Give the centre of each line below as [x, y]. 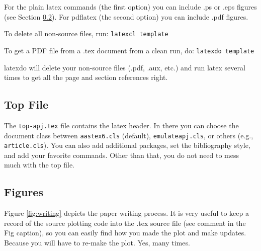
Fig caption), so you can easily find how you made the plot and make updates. [125, 233]
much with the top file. [39, 165]
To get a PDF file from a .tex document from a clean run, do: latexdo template [129, 50]
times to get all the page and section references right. [86, 77]
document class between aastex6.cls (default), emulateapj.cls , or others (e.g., [129, 135]
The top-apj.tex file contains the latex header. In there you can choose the [121, 125]
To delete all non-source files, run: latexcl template [86, 33]
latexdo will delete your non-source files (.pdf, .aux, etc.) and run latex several [125, 67]
